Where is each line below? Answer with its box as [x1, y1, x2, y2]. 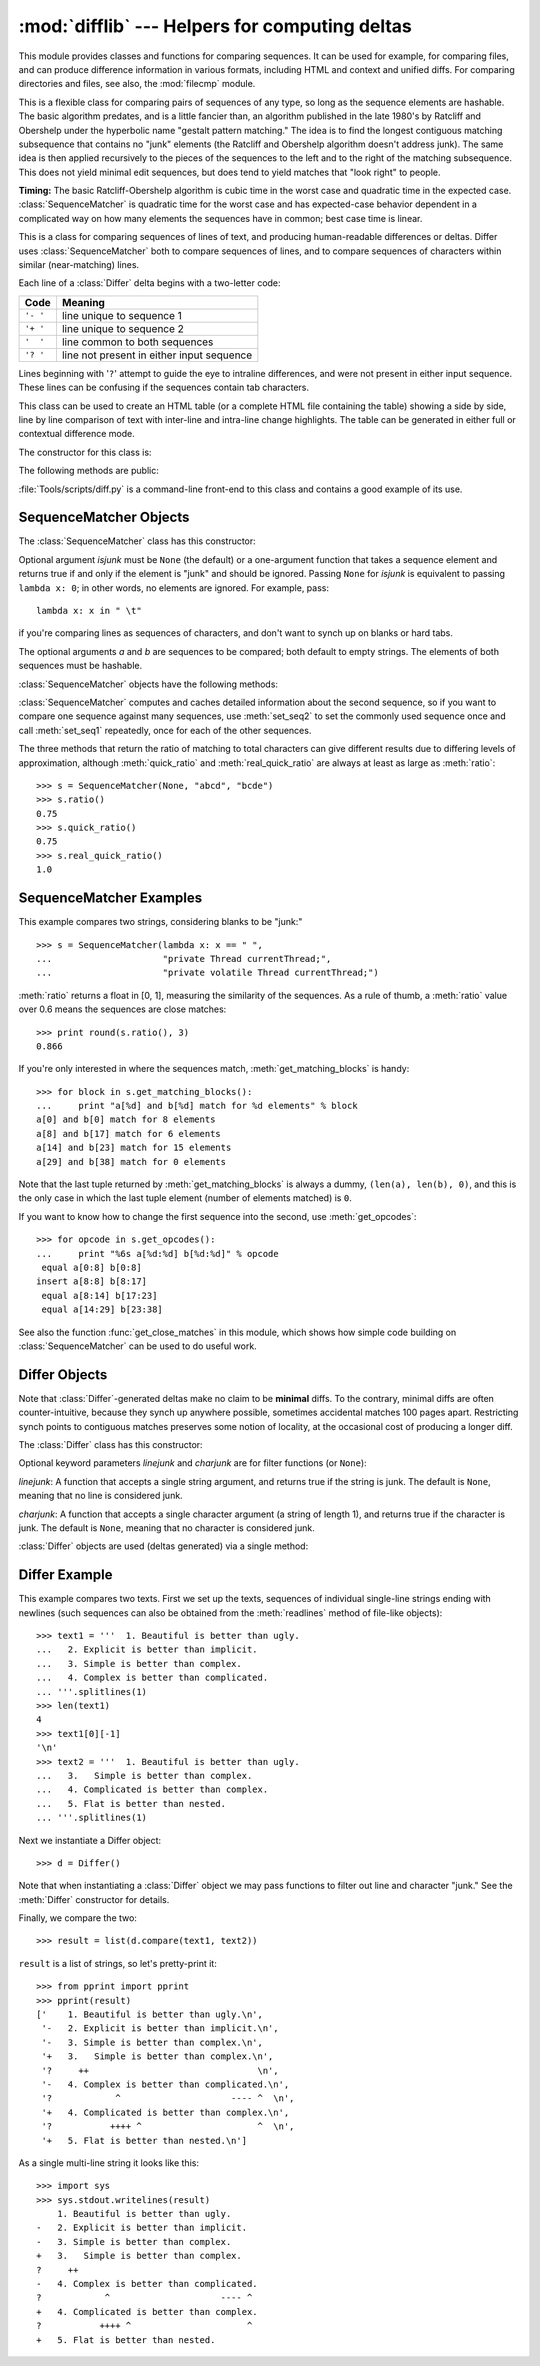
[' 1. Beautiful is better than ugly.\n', [36, 2009, 264, 2020]
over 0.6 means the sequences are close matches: [18, 1003, 227, 1015]
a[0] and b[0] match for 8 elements [36, 1114, 216, 1125]
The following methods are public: [18, 465, 159, 477]
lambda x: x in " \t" [36, 605, 142, 616]
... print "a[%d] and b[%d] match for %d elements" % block [36, 1100, 359, 1112]
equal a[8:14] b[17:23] [41, 1290, 158, 1301]
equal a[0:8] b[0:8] [41, 1261, 142, 1273]
